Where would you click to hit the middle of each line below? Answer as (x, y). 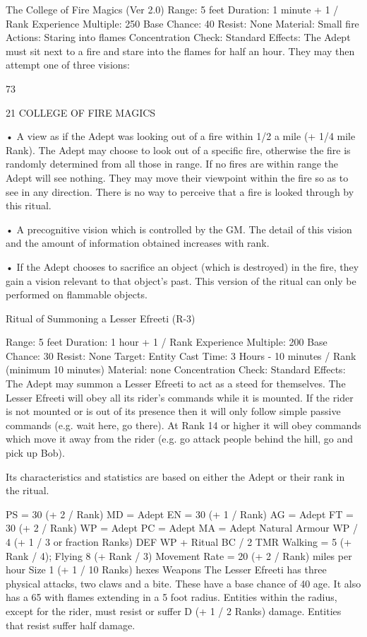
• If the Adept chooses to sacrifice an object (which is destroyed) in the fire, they (182, 266)
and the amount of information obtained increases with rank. (138, 243)
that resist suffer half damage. (71, 625)
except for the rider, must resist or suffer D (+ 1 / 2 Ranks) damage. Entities (174, 610)
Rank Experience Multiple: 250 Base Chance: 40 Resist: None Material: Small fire (182, 23)
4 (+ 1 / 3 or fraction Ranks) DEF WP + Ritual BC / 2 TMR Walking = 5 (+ (179, 542)
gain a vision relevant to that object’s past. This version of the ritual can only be (181, 280)
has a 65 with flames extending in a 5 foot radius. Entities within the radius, (172, 597)
